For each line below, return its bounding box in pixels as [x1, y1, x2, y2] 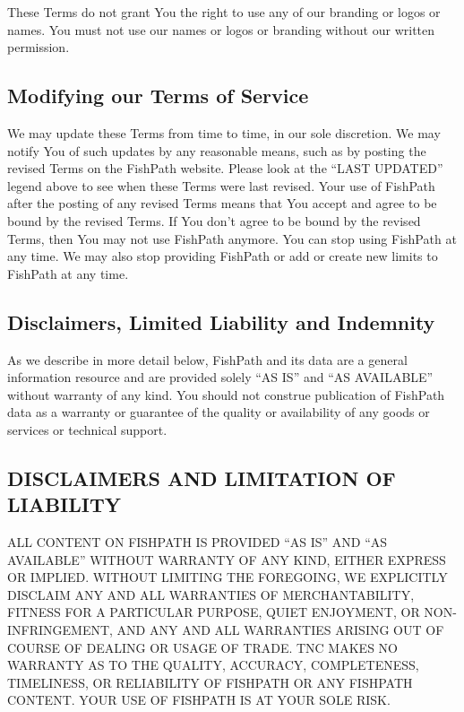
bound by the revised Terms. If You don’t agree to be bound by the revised [7, 211, 421, 230]
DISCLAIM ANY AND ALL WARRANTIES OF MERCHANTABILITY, [7, 585, 415, 603]
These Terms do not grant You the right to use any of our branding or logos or [7, 3, 441, 21]
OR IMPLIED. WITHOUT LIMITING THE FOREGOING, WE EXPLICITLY [7, 568, 448, 586]
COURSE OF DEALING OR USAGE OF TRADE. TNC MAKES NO [7, 638, 398, 656]
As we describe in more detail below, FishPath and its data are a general [7, 350, 408, 369]
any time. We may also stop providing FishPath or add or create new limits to [7, 247, 438, 265]
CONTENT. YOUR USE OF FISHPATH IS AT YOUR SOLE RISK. [7, 690, 391, 709]
